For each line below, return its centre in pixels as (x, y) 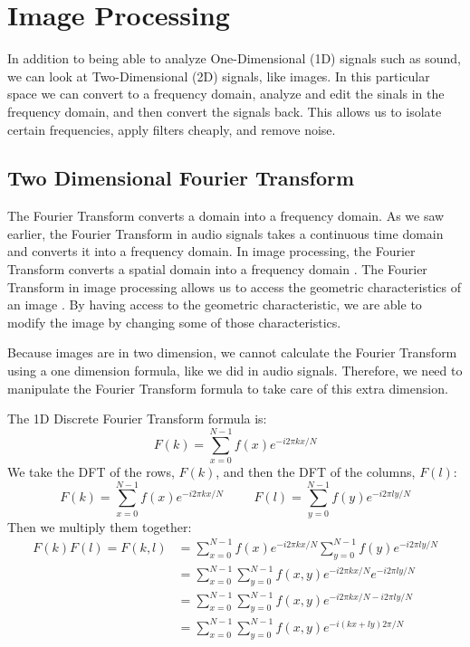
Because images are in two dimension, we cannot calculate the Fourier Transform (232, 352)
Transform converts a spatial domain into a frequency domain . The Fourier (217, 269)
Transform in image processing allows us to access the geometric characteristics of (234, 286)
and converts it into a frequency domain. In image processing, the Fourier (211, 251)
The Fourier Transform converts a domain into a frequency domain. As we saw (226, 216)
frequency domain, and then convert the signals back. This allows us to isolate (225, 111)
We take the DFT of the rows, (91, 471)
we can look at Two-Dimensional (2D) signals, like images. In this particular (219, 76)
